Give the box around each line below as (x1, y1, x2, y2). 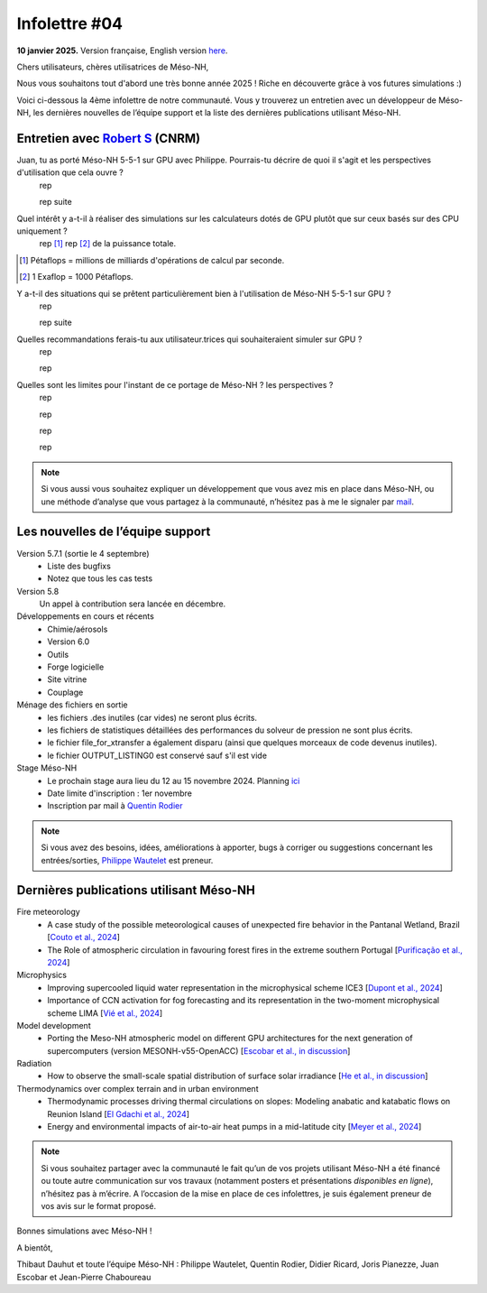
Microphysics (16, 970, 68, 981)
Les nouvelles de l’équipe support (16, 524, 211, 540)
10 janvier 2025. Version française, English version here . (16, 45, 228, 56)
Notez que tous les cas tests (47, 573, 153, 584)
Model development (16, 1020, 91, 1030)
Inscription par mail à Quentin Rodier (47, 800, 183, 811)
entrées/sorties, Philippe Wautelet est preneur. (41, 854, 214, 865)
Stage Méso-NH (16, 762, 78, 773)
